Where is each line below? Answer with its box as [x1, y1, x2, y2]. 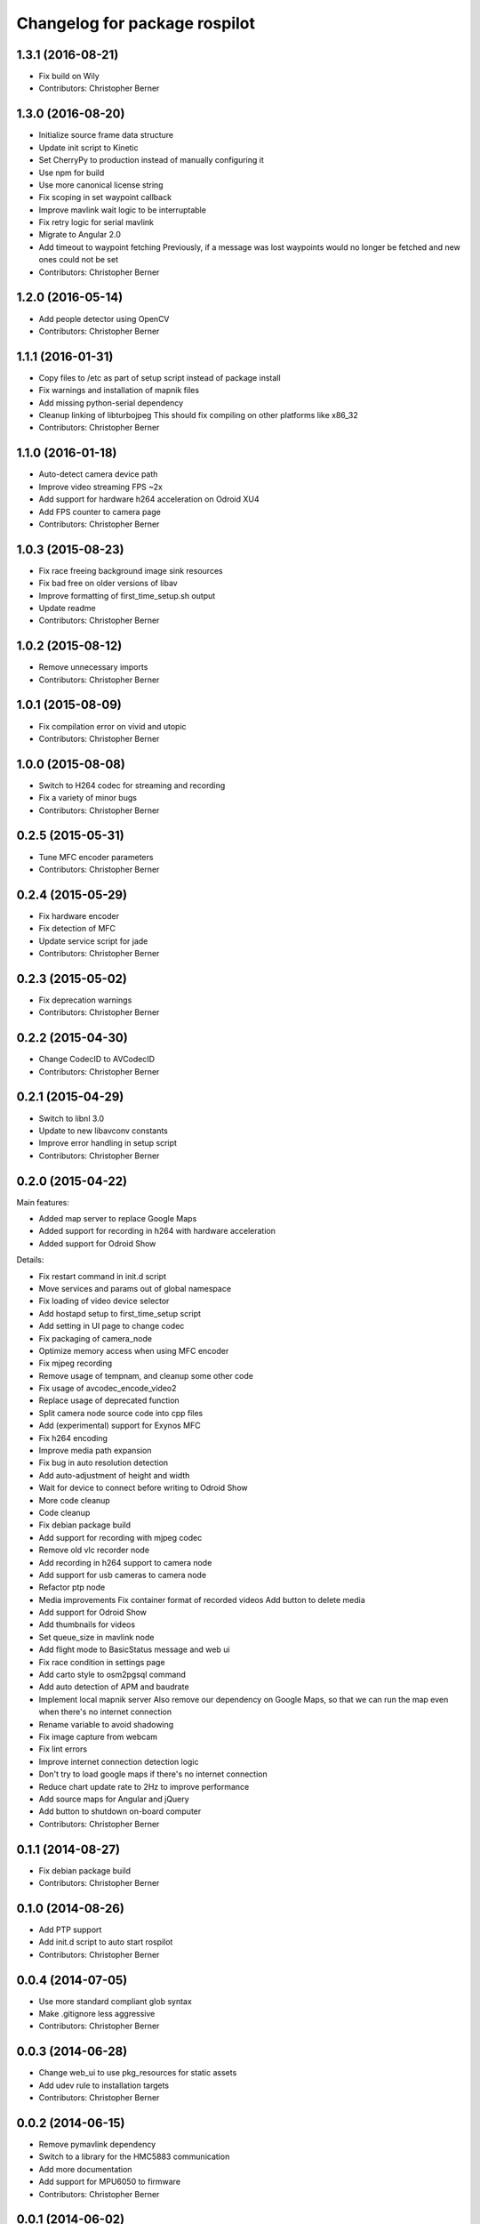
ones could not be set [38, 254, 119, 265]
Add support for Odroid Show [38, 1607, 147, 1618]
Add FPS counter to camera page [38, 506, 162, 517]
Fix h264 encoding [38, 1432, 108, 1443]
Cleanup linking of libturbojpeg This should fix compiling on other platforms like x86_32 [38, 410, 359, 421]
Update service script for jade [38, 935, 148, 947]
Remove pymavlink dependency [38, 2139, 156, 2149]
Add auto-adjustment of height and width [38, 1470, 190, 1480]
